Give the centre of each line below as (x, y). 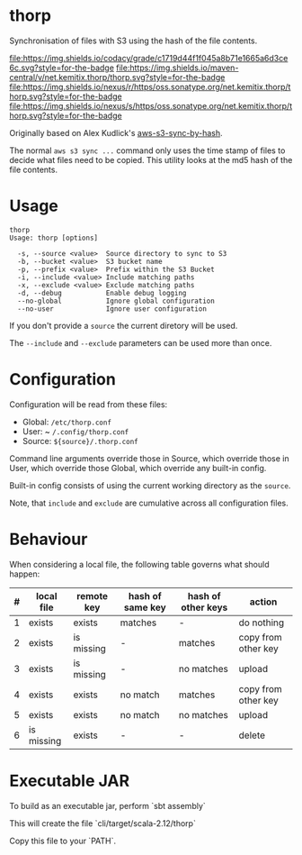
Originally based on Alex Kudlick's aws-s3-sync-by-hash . (116, 132)
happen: (25, 574)
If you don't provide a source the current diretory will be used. (124, 325)
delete (252, 735)
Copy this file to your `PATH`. (63, 841)
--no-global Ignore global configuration (116, 301)
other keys (204, 607)
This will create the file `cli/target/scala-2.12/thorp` (102, 823)
